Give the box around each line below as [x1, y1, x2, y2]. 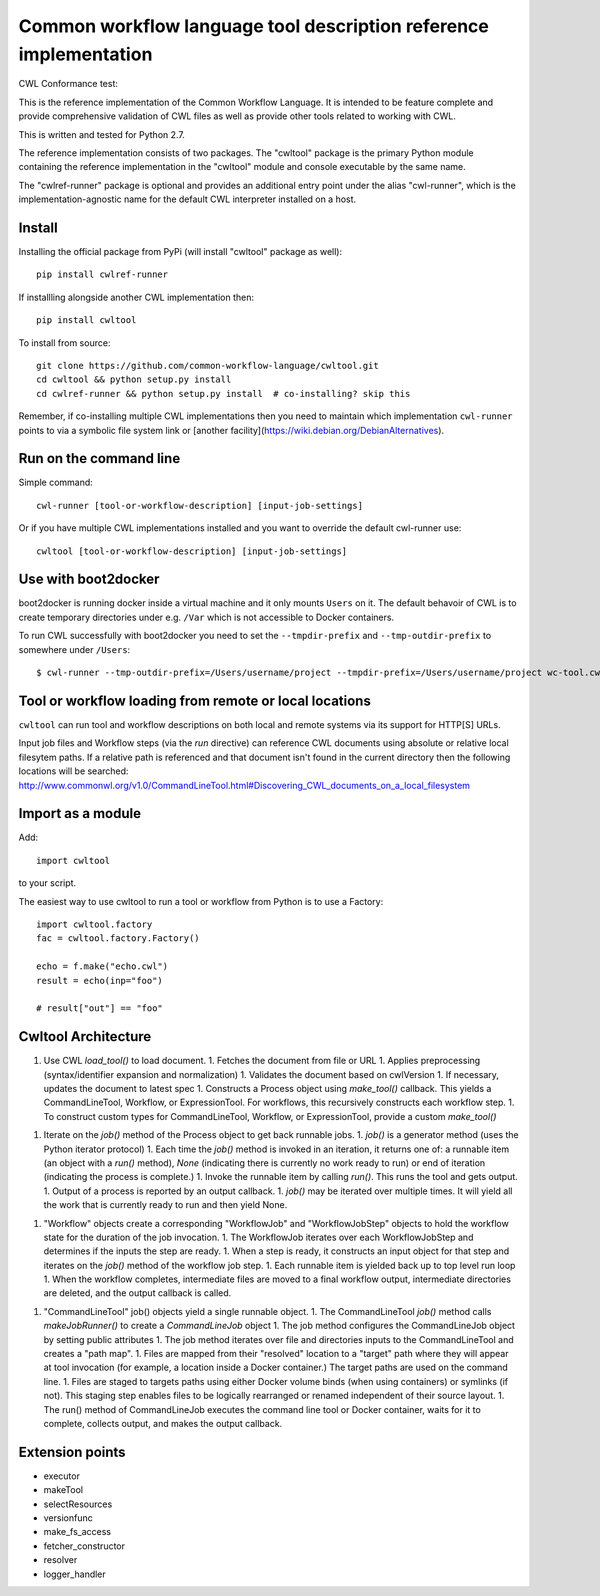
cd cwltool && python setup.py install [36, 374, 232, 385]
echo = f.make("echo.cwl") [36, 961, 169, 972]
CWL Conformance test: [18, 78, 119, 90]
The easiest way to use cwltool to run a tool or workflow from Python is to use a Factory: [18, 895, 384, 907]
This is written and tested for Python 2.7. [18, 128, 185, 140]
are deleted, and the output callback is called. [43, 1287, 232, 1299]
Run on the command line [18, 450, 181, 467]
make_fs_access [43, 1526, 112, 1538]
